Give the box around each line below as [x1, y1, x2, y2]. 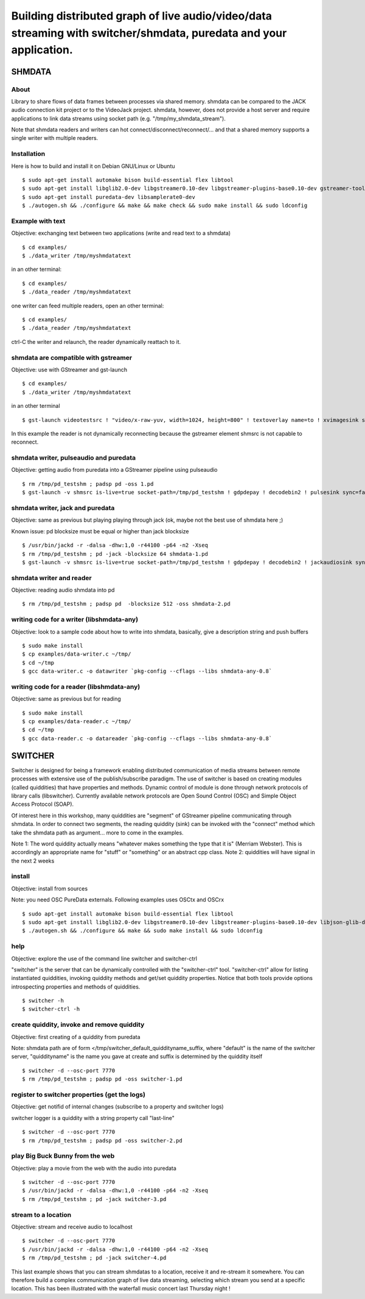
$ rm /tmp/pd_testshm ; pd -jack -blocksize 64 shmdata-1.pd [22, 550, 208, 557]
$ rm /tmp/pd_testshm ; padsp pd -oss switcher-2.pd [22, 1137, 182, 1144]
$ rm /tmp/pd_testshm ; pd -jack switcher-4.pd [22, 1255, 167, 1261]
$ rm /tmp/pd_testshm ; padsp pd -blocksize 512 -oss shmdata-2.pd [22, 600, 231, 607]
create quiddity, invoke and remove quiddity [11, 1020, 145, 1029]
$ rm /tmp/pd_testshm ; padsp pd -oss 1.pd [22, 480, 154, 487]
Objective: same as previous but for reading [11, 695, 121, 702]
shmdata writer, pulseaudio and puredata [11, 453, 136, 462]
